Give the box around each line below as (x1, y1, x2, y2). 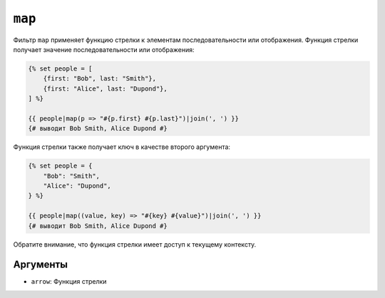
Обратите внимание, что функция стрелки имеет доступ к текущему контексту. (13, 240, 257, 249)
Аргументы (13, 259, 68, 271)
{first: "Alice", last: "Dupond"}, (43, 84, 168, 93)
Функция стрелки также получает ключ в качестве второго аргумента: (13, 143, 231, 151)
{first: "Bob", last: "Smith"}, (43, 75, 157, 83)
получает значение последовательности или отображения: (13, 45, 195, 53)
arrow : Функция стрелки (31, 277, 107, 286)
